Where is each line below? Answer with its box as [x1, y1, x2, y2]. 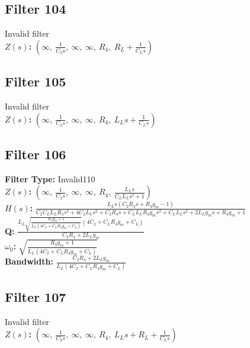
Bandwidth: [5, 255, 53, 268]
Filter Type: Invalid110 [5, 172, 95, 185]
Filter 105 [5, 72, 66, 91]
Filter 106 [5, 144, 66, 163]
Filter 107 [5, 287, 66, 305]
